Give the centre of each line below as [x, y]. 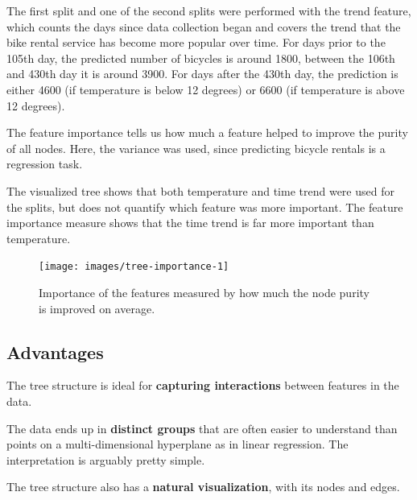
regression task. [45, 164]
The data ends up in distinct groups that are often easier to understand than [202, 428]
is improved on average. [97, 308]
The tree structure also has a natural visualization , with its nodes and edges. [203, 487]
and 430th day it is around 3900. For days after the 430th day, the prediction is [202, 74]
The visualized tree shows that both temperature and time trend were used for [200, 190]
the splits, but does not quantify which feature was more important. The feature [205, 207]
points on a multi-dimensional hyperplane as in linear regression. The [178, 444]
